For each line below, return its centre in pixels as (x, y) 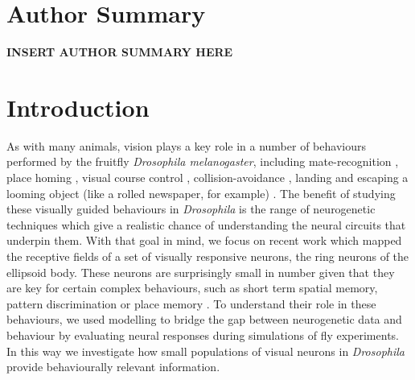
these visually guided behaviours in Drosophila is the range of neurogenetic (191, 209)
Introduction (78, 107)
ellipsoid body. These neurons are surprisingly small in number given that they (201, 272)
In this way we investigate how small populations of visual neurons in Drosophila (205, 351)
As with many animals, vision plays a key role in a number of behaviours (186, 145)
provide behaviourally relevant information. (113, 367)
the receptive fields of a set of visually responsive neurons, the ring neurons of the (208, 256)
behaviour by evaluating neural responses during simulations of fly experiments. (203, 335)
